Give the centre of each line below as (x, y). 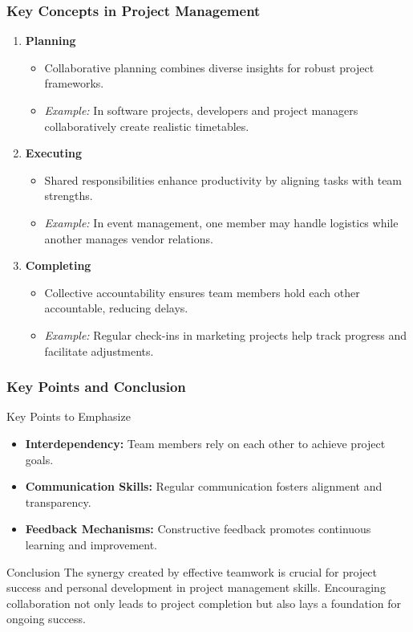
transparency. (58, 502)
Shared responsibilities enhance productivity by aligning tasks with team (223, 179)
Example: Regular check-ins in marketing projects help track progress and (226, 334)
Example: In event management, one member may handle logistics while (221, 222)
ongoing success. (46, 619)
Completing (58, 265)
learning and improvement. (91, 544)
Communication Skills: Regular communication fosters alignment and (204, 486)
